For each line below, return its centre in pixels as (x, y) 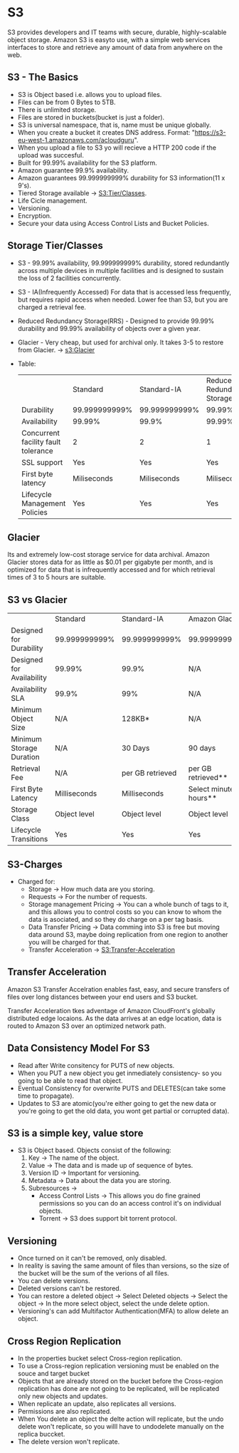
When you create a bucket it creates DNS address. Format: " (106, 132)
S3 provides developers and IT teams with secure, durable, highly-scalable (117, 32)
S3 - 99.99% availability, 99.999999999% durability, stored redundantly (123, 263)
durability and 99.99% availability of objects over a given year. (109, 328)
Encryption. (34, 215)
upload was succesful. (51, 155)
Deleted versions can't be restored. (69, 1288)
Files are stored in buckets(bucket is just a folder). (91, 117)
